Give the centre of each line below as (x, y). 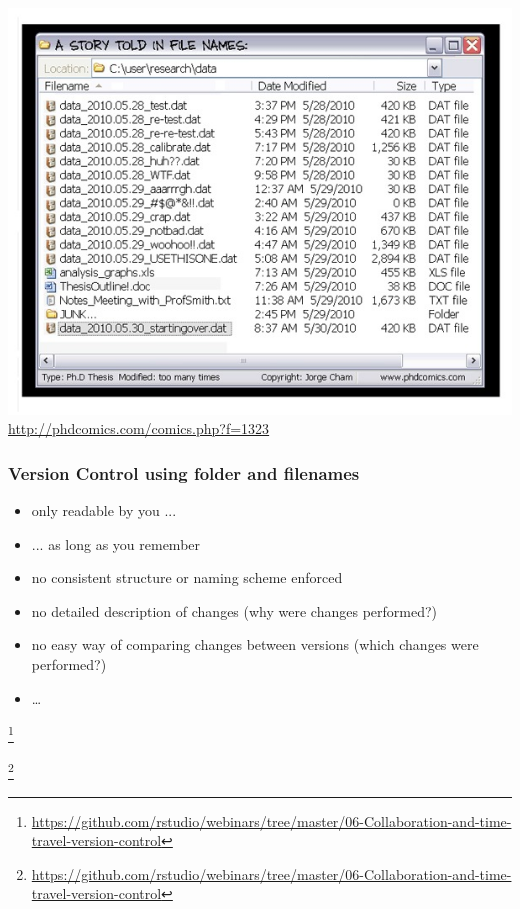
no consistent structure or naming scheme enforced (187, 577)
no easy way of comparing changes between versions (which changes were (255, 644)
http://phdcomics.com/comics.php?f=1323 (139, 428)
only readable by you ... (104, 509)
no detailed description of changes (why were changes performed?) (234, 610)
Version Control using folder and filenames (184, 472)
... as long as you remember (116, 543)
